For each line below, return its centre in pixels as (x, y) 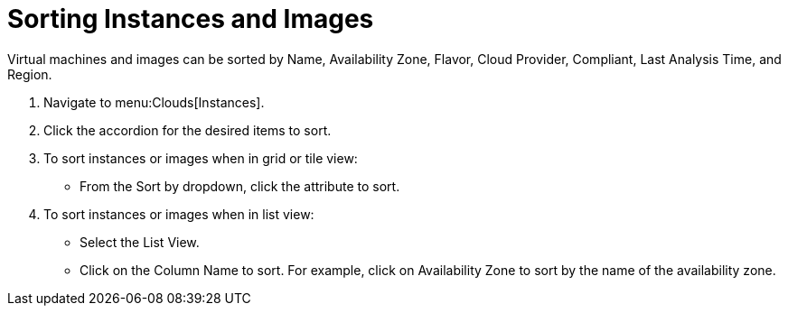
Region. (30, 74)
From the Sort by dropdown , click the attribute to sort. (240, 186)
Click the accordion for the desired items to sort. (188, 130)
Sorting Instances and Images (191, 19)
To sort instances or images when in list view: (179, 214)
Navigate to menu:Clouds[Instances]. (154, 102)
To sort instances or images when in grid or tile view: (201, 158)
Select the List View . (140, 242)
